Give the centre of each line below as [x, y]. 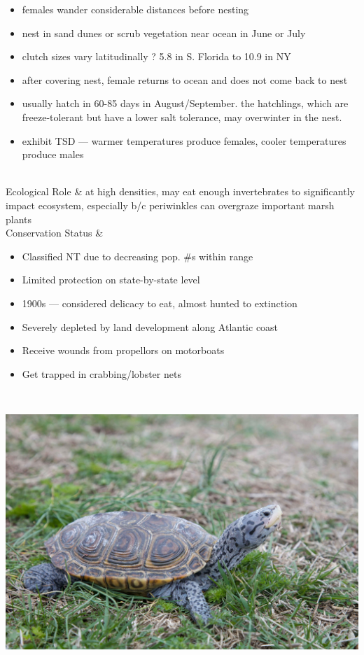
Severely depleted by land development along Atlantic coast [150, 326]
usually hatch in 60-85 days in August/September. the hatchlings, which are [185, 103]
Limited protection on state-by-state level [111, 280]
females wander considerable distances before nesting [135, 9]
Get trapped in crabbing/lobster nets [101, 373]
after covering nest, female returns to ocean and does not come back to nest [185, 79]
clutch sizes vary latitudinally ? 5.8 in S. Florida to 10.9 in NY [156, 56]
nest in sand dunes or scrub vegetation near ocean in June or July [164, 33]
